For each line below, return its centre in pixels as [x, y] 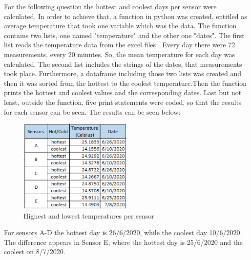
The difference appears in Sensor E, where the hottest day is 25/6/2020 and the [124, 242]
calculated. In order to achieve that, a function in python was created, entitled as [125, 16]
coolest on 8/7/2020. [35, 251]
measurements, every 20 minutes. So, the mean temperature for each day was [119, 54]
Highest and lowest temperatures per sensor [89, 216]
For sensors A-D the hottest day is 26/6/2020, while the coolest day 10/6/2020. [123, 232]
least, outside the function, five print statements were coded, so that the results [123, 102]
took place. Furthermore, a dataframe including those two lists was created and [123, 73]
